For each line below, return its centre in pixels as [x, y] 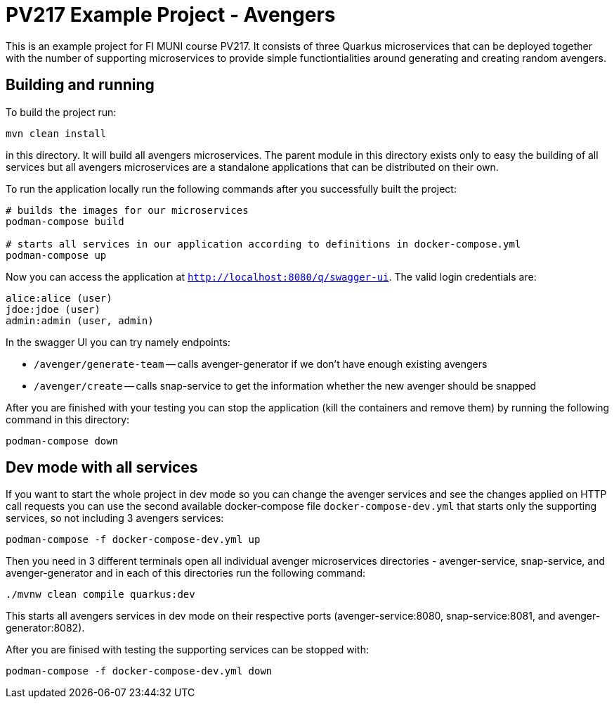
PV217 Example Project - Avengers [171, 15]
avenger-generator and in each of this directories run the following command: [186, 573]
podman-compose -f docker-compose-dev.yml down [139, 671]
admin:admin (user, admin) [80, 320]
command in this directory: [68, 419]
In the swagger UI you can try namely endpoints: [118, 342]
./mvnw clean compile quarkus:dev [100, 595]
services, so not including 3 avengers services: [115, 518]
